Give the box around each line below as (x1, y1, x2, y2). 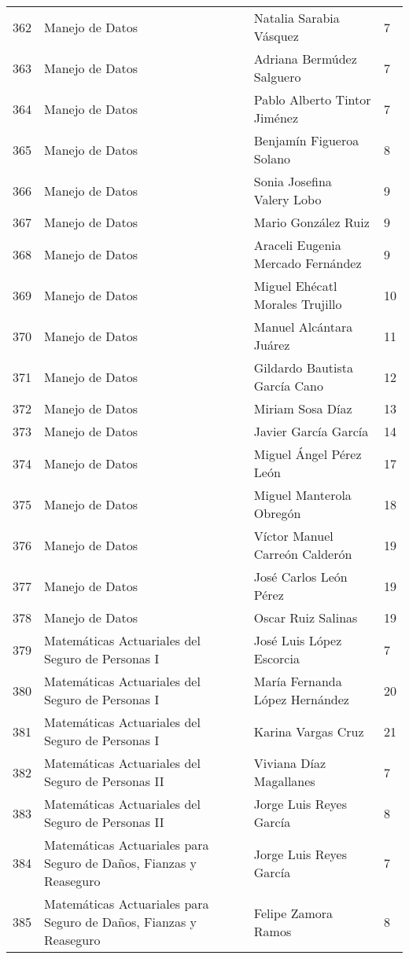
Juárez (253, 336, 290, 354)
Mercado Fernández (253, 254, 362, 272)
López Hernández (253, 690, 349, 708)
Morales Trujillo (253, 295, 342, 313)
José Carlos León (253, 568, 348, 586)
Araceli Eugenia (253, 236, 341, 254)
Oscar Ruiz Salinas (253, 608, 358, 626)
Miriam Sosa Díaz (253, 399, 352, 417)
